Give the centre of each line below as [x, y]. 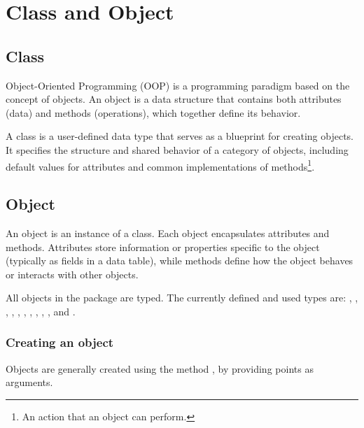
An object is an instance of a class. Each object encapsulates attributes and [168, 233]
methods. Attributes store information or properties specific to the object [163, 247]
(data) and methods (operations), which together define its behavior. [153, 112]
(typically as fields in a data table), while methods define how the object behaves [180, 261]
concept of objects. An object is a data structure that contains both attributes [174, 99]
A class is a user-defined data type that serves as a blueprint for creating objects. [180, 136]
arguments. [29, 382]
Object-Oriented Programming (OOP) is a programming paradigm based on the [178, 85]
